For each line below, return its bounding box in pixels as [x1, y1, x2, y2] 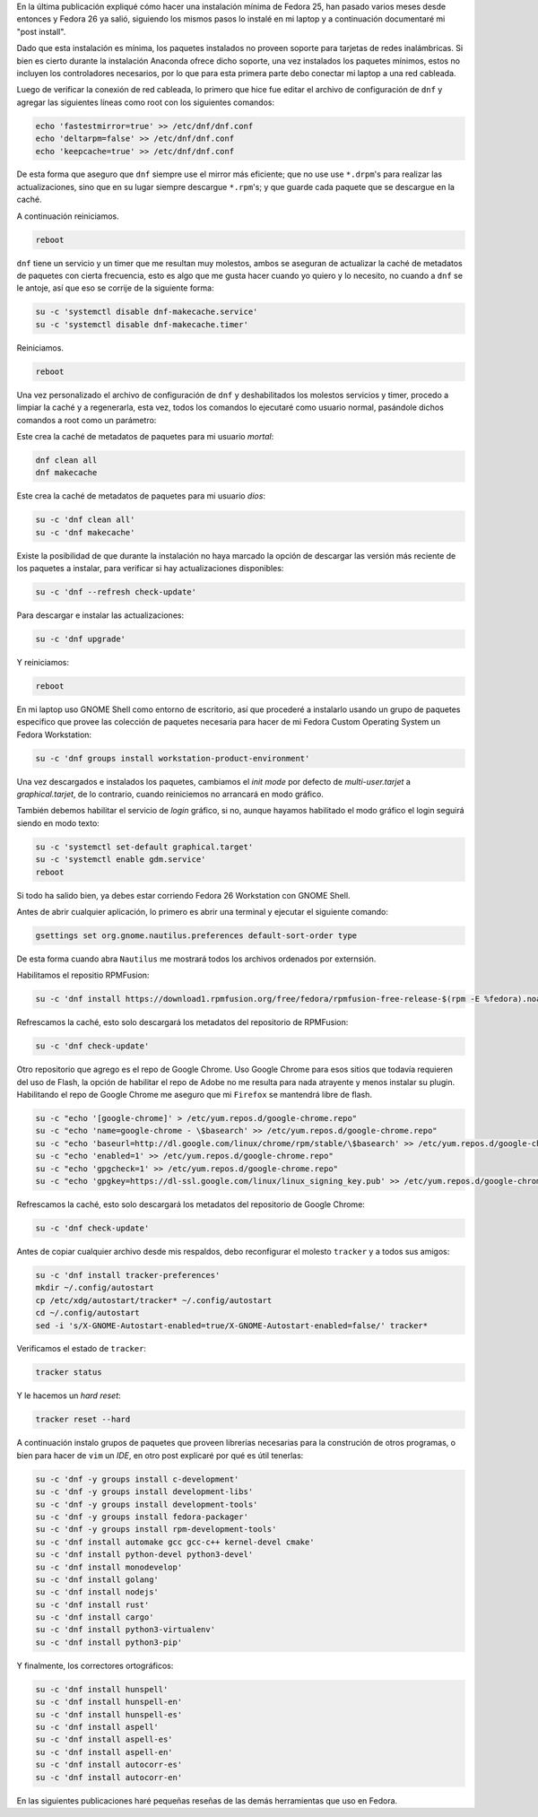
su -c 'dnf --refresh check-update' [35, 587, 197, 596]
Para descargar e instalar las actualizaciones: [16, 610, 184, 621]
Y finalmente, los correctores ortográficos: [16, 1660, 174, 1671]
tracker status [35, 1368, 102, 1378]
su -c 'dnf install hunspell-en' [35, 1697, 183, 1708]
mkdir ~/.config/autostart [35, 1282, 154, 1293]
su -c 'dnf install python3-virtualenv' [35, 1624, 215, 1635]
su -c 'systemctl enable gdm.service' [35, 855, 206, 865]
